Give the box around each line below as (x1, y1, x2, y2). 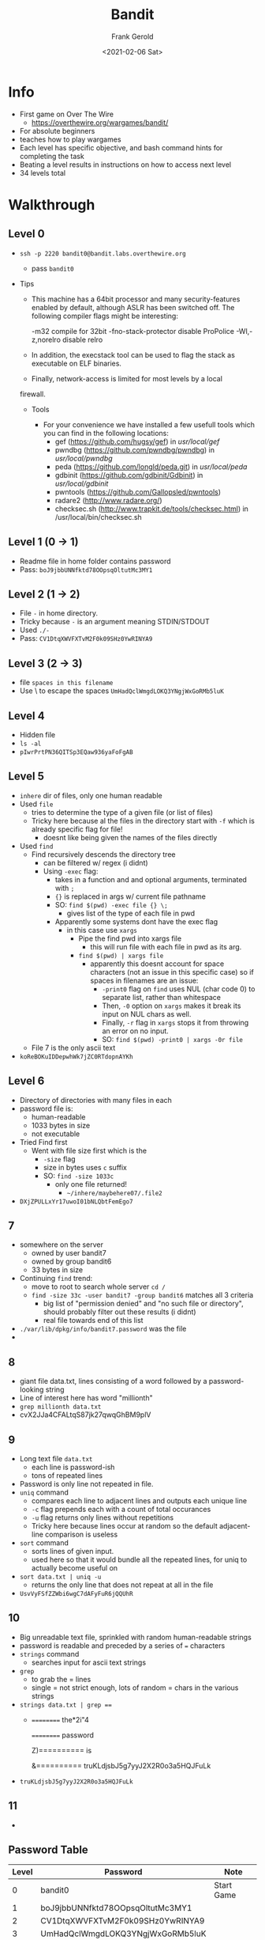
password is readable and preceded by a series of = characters (19, 1640, 226, 1650)
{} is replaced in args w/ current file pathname (54, 892, 207, 901)
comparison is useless (44, 1529, 118, 1539)
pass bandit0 (31, 263, 75, 273)
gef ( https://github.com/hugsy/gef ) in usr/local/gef (54, 437, 220, 446)
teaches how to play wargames (19, 135, 121, 144)
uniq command (19, 1487, 69, 1497)
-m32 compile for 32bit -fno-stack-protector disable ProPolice (31, 326, 235, 335)
